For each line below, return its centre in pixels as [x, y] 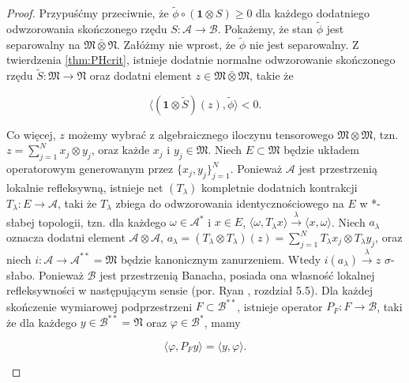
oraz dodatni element [141, 75]
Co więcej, [31, 134]
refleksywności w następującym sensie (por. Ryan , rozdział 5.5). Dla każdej [190, 290]
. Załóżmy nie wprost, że [176, 44]
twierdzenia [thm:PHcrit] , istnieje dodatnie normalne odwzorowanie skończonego [201, 60]
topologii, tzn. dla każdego [102, 222]
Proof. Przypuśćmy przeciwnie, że [88, 13]
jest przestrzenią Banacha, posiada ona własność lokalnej [237, 274]
